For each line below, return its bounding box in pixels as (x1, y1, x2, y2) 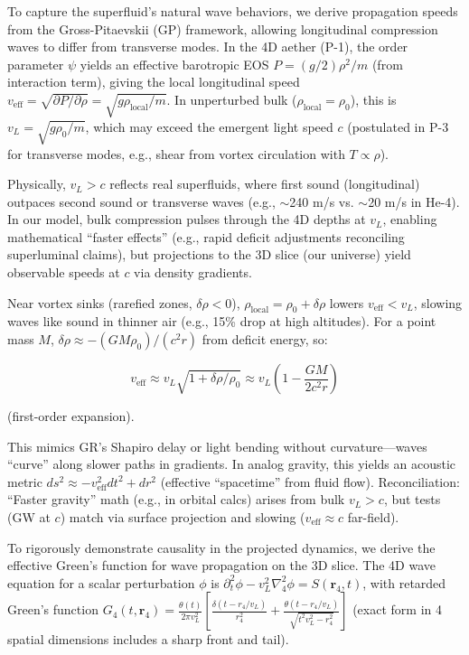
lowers (329, 293, 364, 312)
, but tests (383, 490, 441, 509)
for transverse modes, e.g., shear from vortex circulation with (7, 144, 345, 163)
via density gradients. (134, 263, 252, 282)
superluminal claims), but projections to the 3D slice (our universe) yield (7, 245, 411, 264)
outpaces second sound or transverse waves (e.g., (7, 192, 276, 211)
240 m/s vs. (289, 192, 354, 211)
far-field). (347, 508, 399, 527)
